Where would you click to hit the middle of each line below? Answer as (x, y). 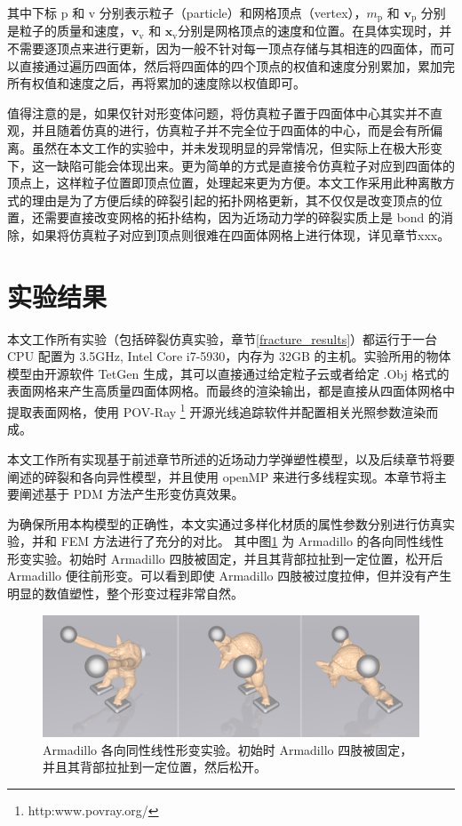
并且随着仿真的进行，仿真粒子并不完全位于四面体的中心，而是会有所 (231, 130)
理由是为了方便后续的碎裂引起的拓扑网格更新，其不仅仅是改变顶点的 (231, 200)
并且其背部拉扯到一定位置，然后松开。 (155, 767)
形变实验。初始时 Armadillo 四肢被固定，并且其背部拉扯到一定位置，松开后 (225, 558)
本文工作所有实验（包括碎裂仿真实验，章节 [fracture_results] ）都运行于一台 (223, 338)
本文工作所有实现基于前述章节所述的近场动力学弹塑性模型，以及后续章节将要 (231, 458)
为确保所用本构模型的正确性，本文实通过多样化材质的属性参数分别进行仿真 (225, 523)
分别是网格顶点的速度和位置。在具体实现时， (309, 31)
